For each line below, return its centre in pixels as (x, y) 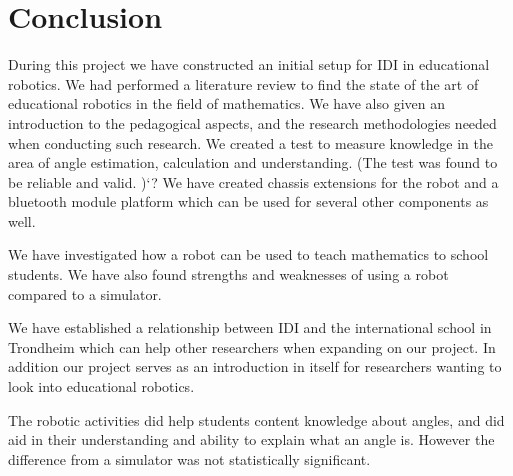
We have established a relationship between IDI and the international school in (250, 327)
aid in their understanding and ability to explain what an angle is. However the (251, 439)
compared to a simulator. (85, 293)
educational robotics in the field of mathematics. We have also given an (226, 103)
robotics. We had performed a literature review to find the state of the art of (243, 83)
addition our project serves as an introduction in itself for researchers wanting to (255, 366)
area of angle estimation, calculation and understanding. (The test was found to (253, 162)
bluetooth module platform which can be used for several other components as (248, 201)
